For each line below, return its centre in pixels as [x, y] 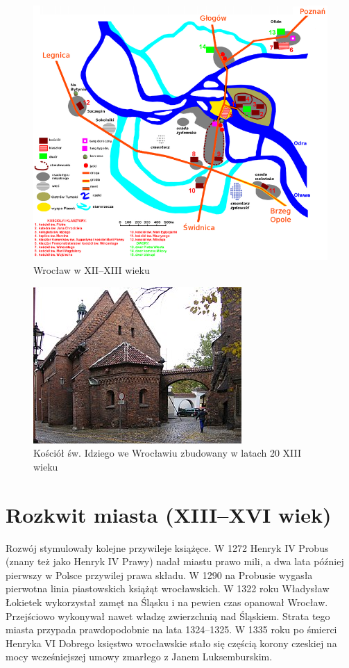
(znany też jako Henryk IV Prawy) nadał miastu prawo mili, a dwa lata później [175, 561]
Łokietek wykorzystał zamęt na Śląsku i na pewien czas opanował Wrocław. [167, 602]
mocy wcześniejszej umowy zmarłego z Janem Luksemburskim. [139, 657]
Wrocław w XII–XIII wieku [92, 270]
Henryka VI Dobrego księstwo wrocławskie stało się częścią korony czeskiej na [171, 643]
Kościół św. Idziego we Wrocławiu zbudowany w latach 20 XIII [167, 453]
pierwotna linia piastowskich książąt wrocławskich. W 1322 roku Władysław [168, 588]
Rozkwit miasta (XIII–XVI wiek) [169, 514]
